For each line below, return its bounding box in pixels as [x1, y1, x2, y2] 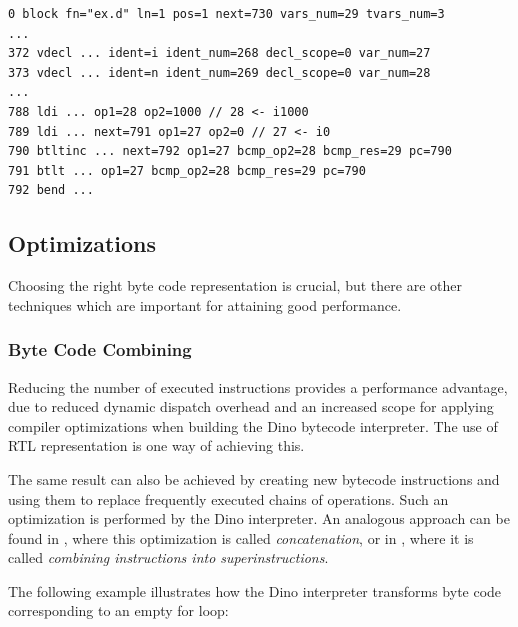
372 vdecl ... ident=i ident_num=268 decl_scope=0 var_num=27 [8, 46, 431, 61]
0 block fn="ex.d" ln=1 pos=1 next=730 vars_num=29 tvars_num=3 [8, 7, 445, 21]
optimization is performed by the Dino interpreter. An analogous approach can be [8, 508, 510, 529]
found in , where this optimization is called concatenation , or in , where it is [8, 527, 474, 548]
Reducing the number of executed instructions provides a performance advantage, [8, 376, 508, 397]
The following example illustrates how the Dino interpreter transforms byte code [8, 580, 502, 601]
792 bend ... [8, 183, 94, 198]
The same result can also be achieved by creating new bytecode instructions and [8, 468, 500, 489]
